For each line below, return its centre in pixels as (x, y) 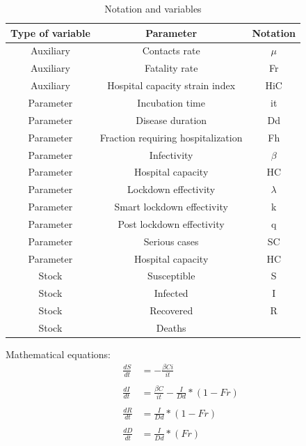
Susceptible (171, 276)
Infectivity (171, 154)
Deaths (171, 327)
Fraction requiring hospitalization (171, 137)
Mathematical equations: (58, 354)
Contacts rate (171, 51)
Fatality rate (171, 68)
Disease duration (171, 120)
